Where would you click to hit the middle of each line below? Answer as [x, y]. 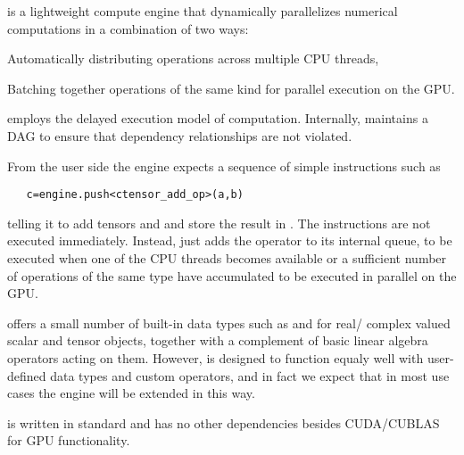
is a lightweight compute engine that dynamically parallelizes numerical [203, 11]
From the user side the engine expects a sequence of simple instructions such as [224, 165]
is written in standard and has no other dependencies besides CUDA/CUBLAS [224, 422]
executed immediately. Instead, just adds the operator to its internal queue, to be [230, 240]
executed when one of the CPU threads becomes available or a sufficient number [227, 258]
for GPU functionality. [69, 440]
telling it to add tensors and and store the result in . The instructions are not [219, 223]
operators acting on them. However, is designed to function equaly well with [215, 357]
